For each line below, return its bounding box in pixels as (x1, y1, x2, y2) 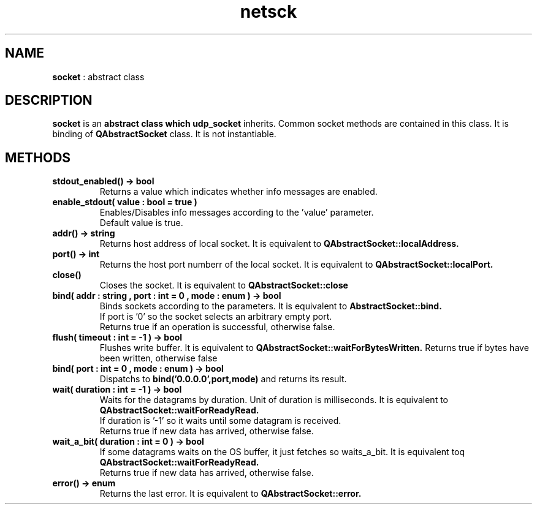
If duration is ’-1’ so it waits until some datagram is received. (99, 415, 341, 426)
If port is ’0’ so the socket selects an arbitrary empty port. (99, 311, 332, 322)
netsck (240, 1, 297, 22)
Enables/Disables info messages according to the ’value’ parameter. (99, 207, 374, 218)
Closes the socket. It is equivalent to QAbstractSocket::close (99, 280, 348, 291)
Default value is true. (99, 217, 183, 228)
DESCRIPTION (5, 92, 93, 108)
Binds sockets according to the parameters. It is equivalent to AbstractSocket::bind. (99, 301, 442, 312)
